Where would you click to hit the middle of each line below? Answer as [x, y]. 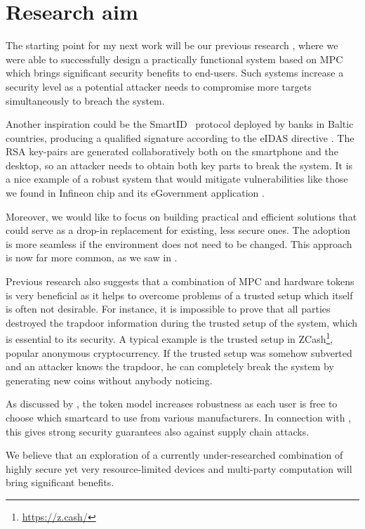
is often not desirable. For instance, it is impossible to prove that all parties [168, 309]
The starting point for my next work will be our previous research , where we [172, 45]
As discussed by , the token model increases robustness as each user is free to [172, 404]
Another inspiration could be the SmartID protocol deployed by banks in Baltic [180, 124]
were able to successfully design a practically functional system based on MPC [174, 59]
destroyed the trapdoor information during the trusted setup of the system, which [182, 322]
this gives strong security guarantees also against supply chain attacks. [158, 431]
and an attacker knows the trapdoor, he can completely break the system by [170, 366]
